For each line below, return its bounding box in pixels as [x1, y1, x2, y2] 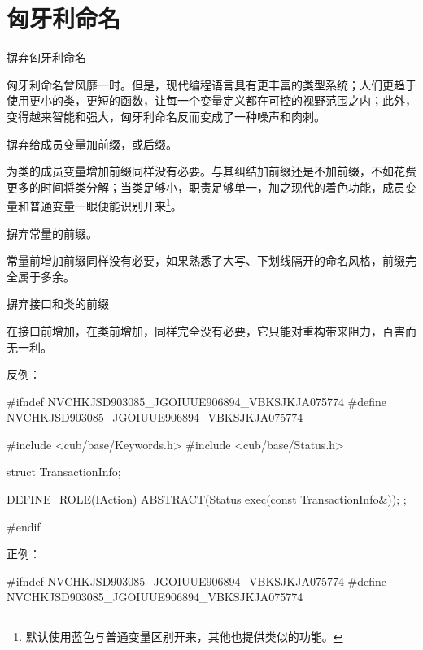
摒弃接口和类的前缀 [7, 295, 109, 312]
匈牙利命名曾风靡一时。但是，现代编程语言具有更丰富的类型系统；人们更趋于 [7, 76, 416, 93]
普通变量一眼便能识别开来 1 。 [28, 195, 182, 214]
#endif [7, 518, 41, 535]
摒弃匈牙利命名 [7, 49, 86, 66]
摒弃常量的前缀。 [7, 224, 98, 241]
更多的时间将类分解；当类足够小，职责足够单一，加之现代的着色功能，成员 [7, 178, 405, 195]
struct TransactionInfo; [7, 463, 121, 480]
